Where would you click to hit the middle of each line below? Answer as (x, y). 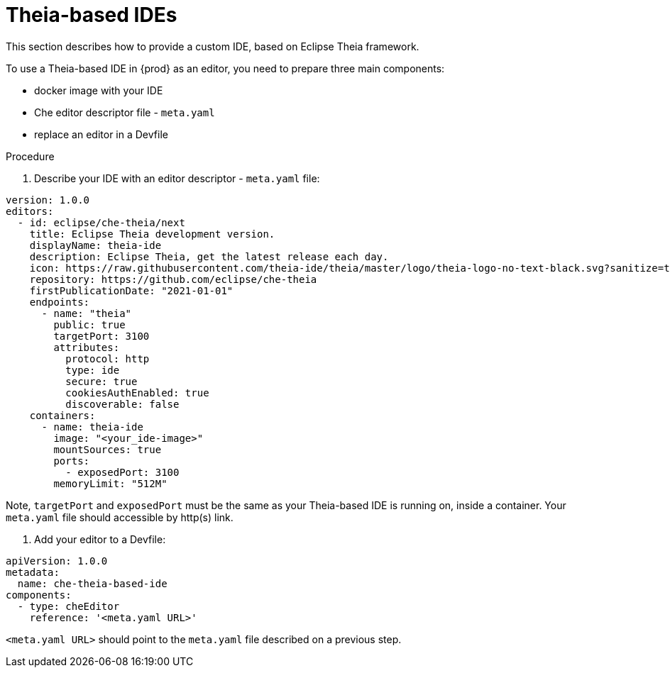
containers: (62, 415)
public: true (89, 324)
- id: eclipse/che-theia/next (101, 222)
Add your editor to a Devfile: (100, 539)
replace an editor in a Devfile (101, 134)
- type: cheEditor (68, 606)
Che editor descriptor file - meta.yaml (125, 112)
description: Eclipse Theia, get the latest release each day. (209, 256)
